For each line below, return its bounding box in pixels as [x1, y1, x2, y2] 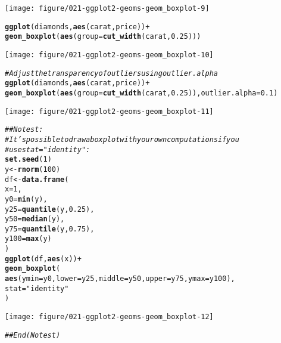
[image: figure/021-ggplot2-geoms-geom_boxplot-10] [5, 50, 214, 59]
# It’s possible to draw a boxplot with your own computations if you [5, 135, 239, 144]
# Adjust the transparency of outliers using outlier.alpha [5, 69, 218, 78]
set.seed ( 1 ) [5, 155, 52, 164]
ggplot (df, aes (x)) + [5, 254, 82, 263]
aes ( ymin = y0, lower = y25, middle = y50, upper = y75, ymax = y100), [5, 274, 235, 283]
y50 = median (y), [5, 215, 65, 224]
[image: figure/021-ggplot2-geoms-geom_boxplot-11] [5, 107, 214, 116]
